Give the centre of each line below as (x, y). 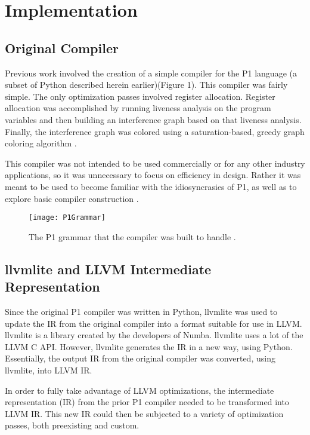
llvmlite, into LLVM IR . (49, 370)
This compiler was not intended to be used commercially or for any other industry (155, 163)
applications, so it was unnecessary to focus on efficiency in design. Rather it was (153, 175)
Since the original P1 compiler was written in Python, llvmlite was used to (141, 311)
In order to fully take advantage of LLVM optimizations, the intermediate (139, 390)
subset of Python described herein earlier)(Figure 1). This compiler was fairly (146, 85)
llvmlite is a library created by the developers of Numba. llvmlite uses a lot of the (154, 335)
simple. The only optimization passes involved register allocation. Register (140, 96)
